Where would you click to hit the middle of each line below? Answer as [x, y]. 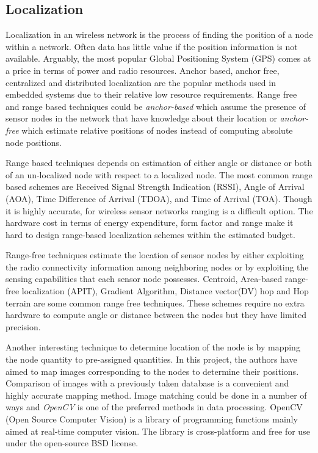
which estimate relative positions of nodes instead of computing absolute [157, 130]
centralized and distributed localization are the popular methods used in [141, 82]
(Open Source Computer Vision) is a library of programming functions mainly [152, 419]
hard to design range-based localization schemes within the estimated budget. [150, 234]
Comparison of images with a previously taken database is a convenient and [147, 383]
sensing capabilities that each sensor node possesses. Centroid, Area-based [144, 279]
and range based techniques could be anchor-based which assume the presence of [156, 106]
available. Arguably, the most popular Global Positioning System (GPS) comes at [158, 58]
